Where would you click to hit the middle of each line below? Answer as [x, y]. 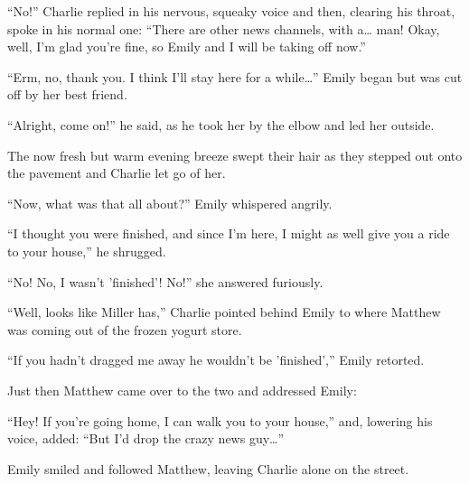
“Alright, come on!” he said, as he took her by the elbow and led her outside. [221, 124]
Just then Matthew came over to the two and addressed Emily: [182, 390]
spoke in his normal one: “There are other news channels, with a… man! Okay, [224, 28]
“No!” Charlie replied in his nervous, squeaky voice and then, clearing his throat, [231, 11]
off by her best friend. [67, 94]
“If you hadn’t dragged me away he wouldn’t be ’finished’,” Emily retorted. [216, 360]
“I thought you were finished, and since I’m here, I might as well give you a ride [229, 233]
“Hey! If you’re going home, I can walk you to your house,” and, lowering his [220, 420]
